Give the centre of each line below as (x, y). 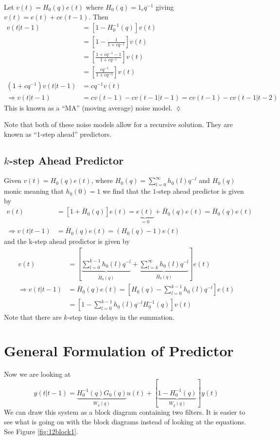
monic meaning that (34, 191)
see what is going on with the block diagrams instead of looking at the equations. (125, 421)
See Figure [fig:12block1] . (41, 431)
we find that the (127, 191)
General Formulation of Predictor (119, 351)
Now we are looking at (37, 374)
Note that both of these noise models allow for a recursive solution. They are (118, 124)
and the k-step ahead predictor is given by (67, 241)
